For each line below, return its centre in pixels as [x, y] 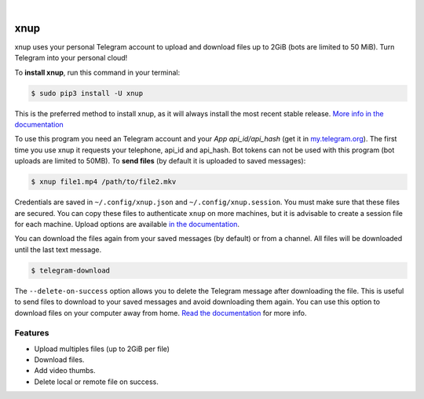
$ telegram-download [70, 270]
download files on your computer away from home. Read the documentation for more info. [161, 313]
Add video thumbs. [65, 371]
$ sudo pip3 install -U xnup [87, 93]
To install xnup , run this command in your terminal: [97, 72]
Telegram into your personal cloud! [71, 58]
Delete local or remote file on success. [96, 382]
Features [32, 333]
